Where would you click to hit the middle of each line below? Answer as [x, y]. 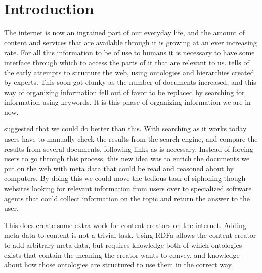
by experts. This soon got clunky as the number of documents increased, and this [130, 82]
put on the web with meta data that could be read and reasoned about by [119, 168]
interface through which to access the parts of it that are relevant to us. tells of [127, 62]
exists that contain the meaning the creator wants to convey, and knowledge [122, 255]
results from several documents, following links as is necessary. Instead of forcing [129, 148]
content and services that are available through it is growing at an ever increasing [130, 42]
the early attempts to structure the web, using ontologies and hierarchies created [129, 72]
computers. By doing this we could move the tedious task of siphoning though [125, 178]
